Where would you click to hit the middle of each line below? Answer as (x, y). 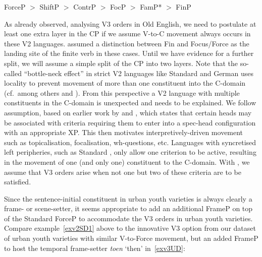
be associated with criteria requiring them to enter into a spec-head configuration (130, 122)
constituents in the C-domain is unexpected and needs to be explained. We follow (130, 103)
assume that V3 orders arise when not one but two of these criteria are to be (123, 172)
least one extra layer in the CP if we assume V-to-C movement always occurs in (127, 34)
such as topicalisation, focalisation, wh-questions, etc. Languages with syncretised (130, 142)
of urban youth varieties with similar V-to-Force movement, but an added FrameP (131, 238)
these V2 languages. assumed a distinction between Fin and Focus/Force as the (127, 43)
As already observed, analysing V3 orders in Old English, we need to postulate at (130, 23)
